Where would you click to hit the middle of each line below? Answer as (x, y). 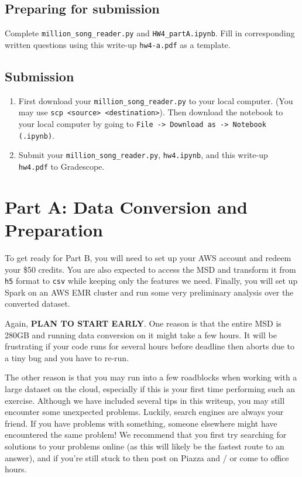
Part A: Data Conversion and (126, 206)
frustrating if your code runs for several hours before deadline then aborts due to (150, 346)
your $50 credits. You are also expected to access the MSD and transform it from (150, 269)
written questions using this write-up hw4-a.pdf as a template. (118, 44)
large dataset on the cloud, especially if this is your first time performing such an (150, 388)
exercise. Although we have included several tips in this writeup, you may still (145, 400)
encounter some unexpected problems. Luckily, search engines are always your (144, 412)
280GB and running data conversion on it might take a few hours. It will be (141, 334)
